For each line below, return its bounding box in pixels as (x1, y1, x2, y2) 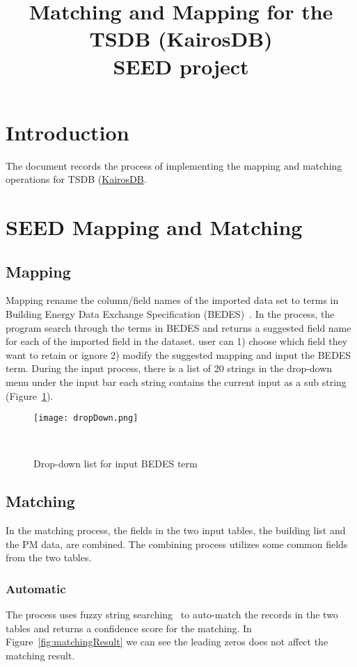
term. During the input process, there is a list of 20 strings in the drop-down (6, 361, 333, 376)
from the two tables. (6, 550, 92, 565)
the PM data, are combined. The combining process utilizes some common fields (6, 536, 348, 551)
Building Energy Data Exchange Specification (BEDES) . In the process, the (6, 307, 335, 321)
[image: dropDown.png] (33, 413, 138, 424)
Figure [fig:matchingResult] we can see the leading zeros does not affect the (6, 634, 328, 649)
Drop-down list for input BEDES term (33, 456, 198, 471)
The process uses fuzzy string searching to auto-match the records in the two (6, 607, 338, 622)
